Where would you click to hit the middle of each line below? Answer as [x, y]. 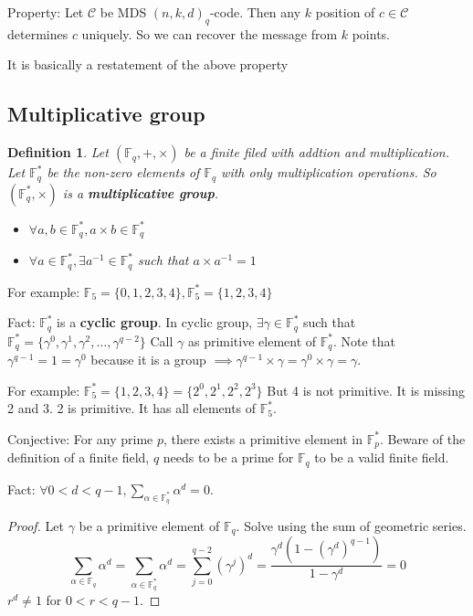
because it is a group [148, 360]
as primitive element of [252, 340]
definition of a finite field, [79, 457]
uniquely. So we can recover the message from [210, 33]
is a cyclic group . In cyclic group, [155, 322]
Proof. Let [36, 525]
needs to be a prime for [228, 457]
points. [371, 33]
